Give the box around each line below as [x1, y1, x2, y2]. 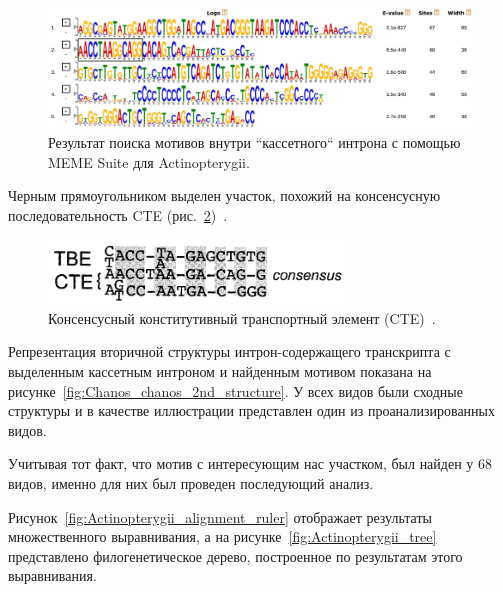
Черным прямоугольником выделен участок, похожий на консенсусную [8, 185, 441, 206]
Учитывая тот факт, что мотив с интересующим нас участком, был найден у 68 [8, 453, 492, 474]
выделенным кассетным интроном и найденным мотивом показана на [8, 361, 432, 382]
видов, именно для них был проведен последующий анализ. [8, 473, 374, 494]
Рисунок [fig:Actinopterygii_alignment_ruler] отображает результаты [8, 506, 432, 527]
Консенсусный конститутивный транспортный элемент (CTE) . [48, 307, 436, 328]
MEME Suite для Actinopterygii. [48, 151, 250, 172]
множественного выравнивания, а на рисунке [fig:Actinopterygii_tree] [8, 526, 437, 547]
